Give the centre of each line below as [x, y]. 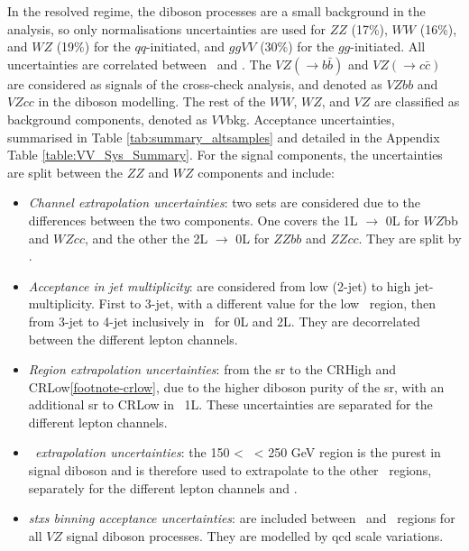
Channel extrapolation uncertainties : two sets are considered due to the [224, 202]
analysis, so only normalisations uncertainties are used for [167, 28]
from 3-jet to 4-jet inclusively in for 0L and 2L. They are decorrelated [224, 321]
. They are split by [410, 238]
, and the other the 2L [146, 238]
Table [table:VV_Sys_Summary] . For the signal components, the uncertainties [225, 155]
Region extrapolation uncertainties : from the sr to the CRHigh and [212, 369]
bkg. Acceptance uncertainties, [310, 119]
